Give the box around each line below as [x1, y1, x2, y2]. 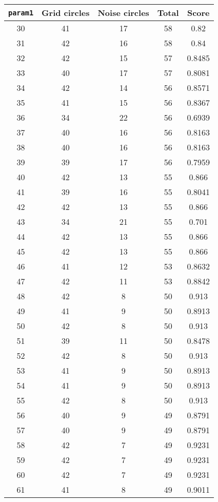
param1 [8, 8, 34, 17]
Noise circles [97, 7, 149, 18]
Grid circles [42, 7, 90, 18]
